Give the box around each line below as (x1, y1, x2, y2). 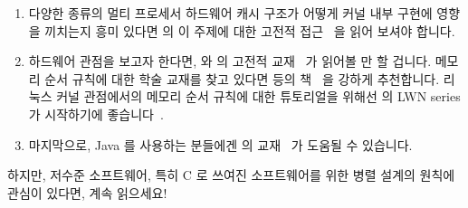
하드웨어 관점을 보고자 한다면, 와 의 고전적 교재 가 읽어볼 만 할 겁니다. (28, 52, 432, 71)
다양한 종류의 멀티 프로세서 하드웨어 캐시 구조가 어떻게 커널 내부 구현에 (28, 4, 433, 22)
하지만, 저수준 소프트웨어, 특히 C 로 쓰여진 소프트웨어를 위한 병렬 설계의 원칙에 (7, 165, 455, 184)
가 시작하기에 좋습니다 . (28, 104, 164, 123)
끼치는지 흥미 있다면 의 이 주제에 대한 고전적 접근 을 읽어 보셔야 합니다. (44, 21, 455, 40)
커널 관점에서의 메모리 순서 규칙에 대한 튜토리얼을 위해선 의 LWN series (56, 87, 461, 106)
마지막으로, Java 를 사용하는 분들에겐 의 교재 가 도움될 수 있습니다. (28, 135, 413, 154)
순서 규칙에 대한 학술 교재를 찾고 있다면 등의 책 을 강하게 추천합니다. (44, 69, 440, 88)
